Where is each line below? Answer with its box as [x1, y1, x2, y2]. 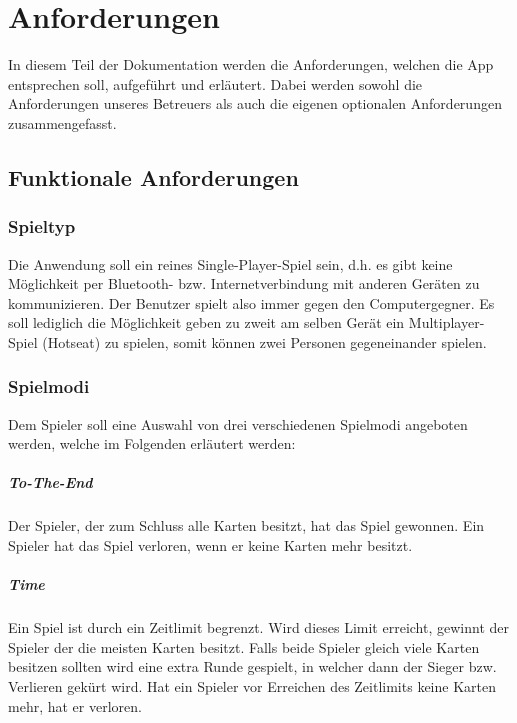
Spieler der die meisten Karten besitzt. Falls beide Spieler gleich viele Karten [8, 636, 480, 657]
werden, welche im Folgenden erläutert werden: [8, 433, 296, 454]
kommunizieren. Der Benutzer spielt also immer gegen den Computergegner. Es [8, 292, 495, 313]
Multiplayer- [408, 312, 485, 333]
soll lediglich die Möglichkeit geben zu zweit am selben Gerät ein [8, 312, 405, 333]
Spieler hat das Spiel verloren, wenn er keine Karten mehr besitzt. [8, 535, 413, 556]
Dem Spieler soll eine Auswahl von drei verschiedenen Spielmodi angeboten [8, 413, 468, 434]
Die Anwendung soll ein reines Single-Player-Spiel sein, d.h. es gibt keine [8, 253, 453, 274]
